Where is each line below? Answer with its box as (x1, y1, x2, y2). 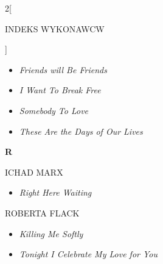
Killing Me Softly (19, 227, 83, 240)
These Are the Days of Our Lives (19, 124, 143, 137)
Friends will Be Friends (19, 63, 107, 76)
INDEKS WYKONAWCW (5, 22, 105, 35)
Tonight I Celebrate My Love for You (19, 248, 158, 260)
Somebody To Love (19, 104, 89, 116)
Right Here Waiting (19, 186, 92, 199)
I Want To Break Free (19, 84, 101, 96)
